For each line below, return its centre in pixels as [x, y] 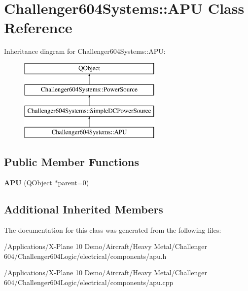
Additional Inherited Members [84, 209]
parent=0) [73, 182]
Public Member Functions [71, 162]
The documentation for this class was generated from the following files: [113, 229]
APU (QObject [28, 182]
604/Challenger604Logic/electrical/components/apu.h [85, 256]
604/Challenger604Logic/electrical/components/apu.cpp [89, 282]
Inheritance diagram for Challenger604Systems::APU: [85, 51]
